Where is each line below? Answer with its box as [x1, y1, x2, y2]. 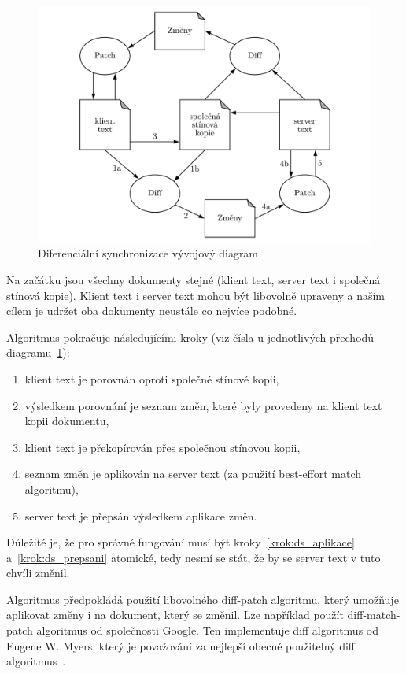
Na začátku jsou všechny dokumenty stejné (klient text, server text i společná [6, 271, 381, 287]
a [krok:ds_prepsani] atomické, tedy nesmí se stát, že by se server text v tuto [6, 549, 381, 565]
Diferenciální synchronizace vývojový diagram [38, 245, 259, 261]
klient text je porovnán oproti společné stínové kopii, [24, 370, 279, 387]
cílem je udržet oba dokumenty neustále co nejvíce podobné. [6, 302, 297, 319]
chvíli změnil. [6, 565, 70, 581]
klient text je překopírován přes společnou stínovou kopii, [24, 439, 301, 455]
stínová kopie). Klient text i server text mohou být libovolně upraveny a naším [6, 287, 386, 303]
